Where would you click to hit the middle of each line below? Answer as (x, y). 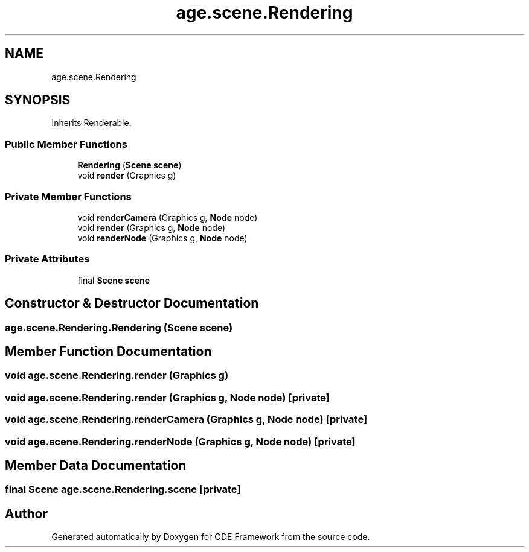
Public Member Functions (66, 144)
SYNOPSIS (38, 100)
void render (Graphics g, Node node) (152, 227)
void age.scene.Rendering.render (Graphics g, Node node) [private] (167, 397)
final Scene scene (114, 280)
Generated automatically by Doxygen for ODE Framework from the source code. (211, 537)
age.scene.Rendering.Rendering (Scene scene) (119, 327)
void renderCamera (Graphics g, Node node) (168, 217)
